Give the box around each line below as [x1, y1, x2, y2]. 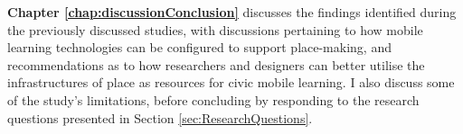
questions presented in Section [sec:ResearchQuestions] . [7, 108, 313, 127]
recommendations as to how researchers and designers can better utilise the [7, 55, 425, 74]
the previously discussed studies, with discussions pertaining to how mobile [7, 20, 423, 39]
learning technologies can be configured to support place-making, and [7, 38, 392, 57]
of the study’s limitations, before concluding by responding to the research [7, 90, 420, 109]
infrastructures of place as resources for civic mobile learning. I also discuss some [7, 73, 455, 92]
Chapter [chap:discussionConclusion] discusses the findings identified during [7, 3, 457, 21]
